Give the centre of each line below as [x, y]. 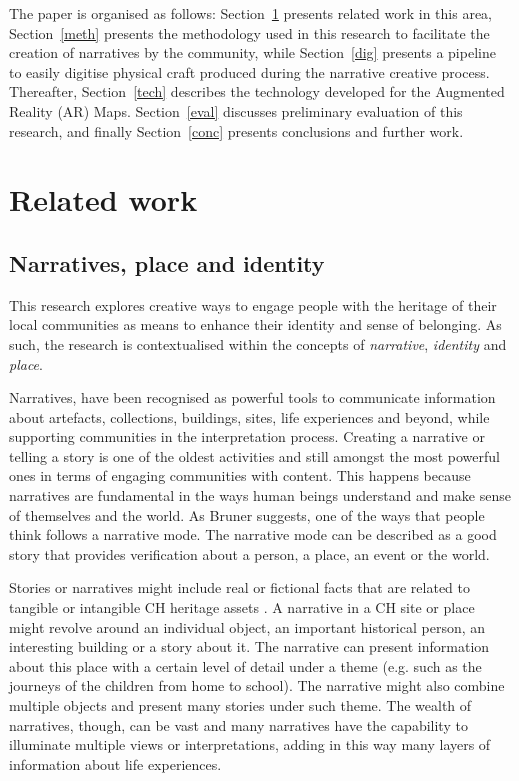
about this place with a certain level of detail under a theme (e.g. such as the [245, 665]
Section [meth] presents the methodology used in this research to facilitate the [249, 32]
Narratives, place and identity [167, 262]
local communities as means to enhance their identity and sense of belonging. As [255, 324]
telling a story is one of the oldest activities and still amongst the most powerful [254, 455]
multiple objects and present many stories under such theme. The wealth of [240, 705]
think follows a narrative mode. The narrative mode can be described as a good [253, 534]
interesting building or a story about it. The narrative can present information [249, 646]
